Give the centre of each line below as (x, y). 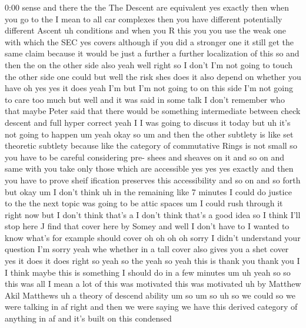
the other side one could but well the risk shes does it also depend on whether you (153, 76)
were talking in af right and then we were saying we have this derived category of (151, 307)
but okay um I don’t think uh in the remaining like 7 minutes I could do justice (148, 191)
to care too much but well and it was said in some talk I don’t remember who (145, 99)
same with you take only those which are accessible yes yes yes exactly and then (149, 168)
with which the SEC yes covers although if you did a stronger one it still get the (149, 41)
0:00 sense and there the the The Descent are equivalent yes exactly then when (147, 7)
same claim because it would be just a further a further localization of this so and (152, 53)
